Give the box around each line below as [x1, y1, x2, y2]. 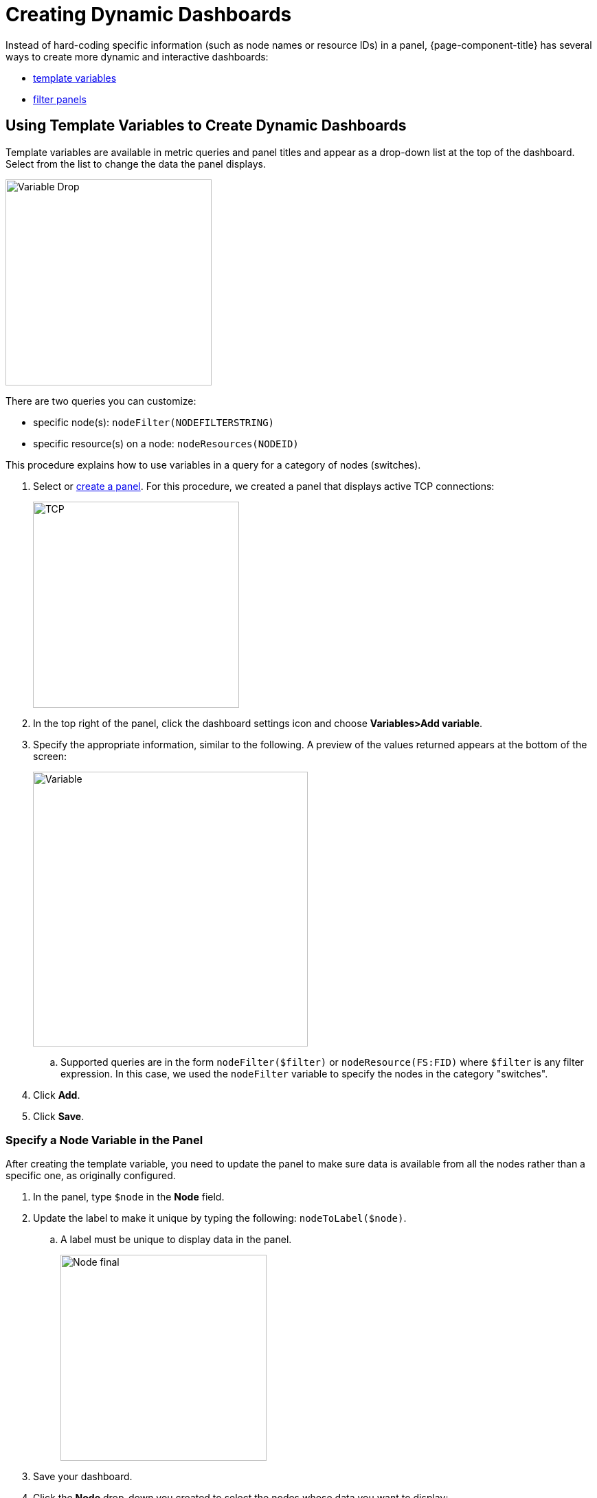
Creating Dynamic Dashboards [5, 3, 292, 26]
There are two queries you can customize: [5, 394, 196, 407]
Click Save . [33, 1110, 85, 1122]
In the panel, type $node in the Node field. [33, 1191, 225, 1203]
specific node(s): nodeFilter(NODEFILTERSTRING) [33, 416, 275, 428]
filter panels [33, 93, 87, 105]
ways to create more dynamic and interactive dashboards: [5, 50, 269, 63]
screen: [33, 750, 67, 762]
